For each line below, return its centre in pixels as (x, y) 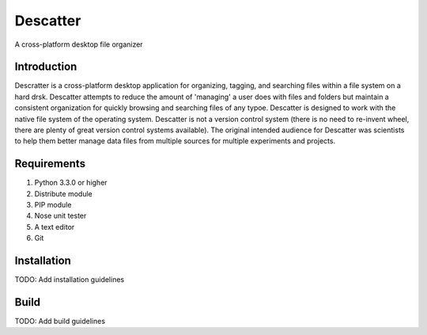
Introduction (46, 67)
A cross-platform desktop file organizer (79, 44)
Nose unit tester (60, 216)
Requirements (50, 164)
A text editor (55, 227)
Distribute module (63, 193)
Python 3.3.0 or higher (71, 183)
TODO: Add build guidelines (60, 322)
